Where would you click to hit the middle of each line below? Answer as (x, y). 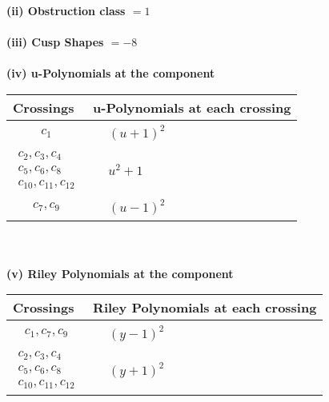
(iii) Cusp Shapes (55, 42)
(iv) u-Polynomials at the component (111, 73)
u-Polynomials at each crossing (192, 107)
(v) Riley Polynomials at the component (120, 273)
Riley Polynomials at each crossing (205, 308)
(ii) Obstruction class (66, 10)
